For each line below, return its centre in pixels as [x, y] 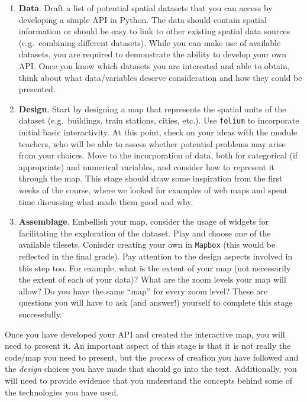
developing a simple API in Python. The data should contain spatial [143, 19]
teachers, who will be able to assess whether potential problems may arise [152, 143]
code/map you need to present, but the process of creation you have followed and [152, 357]
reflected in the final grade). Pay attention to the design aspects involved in [156, 256]
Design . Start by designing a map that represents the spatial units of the [152, 108]
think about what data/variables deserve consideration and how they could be [160, 77]
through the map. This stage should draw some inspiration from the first [151, 178]
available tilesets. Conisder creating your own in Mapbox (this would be [147, 244]
